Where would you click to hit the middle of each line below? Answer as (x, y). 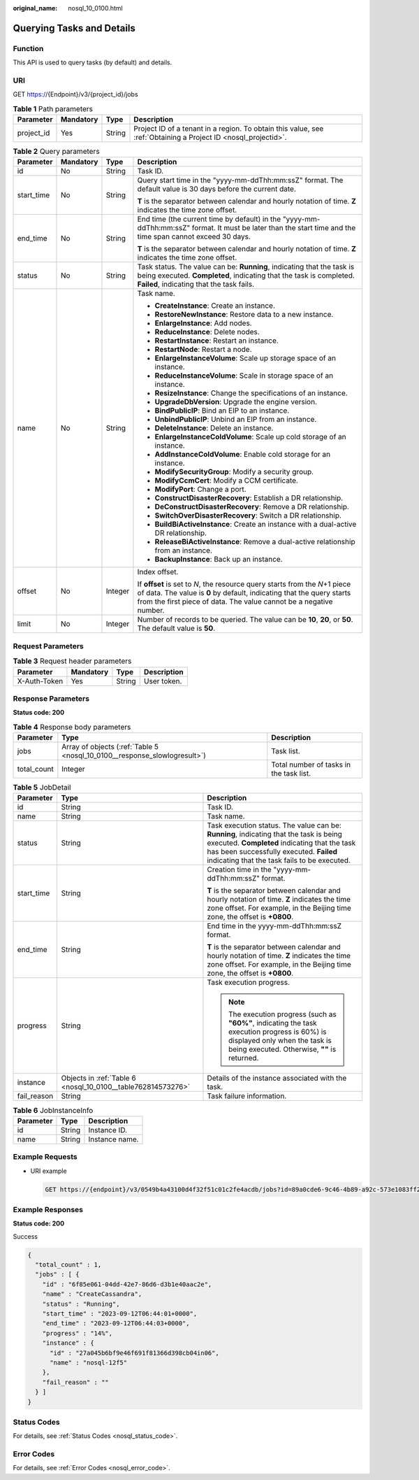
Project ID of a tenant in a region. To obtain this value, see (229, 129)
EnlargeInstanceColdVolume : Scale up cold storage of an (250, 437)
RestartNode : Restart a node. (203, 350)
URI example (49, 1171)
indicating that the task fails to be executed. (279, 860)
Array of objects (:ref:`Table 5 (110, 747)
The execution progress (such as (282, 1014)
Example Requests (45, 1157)
